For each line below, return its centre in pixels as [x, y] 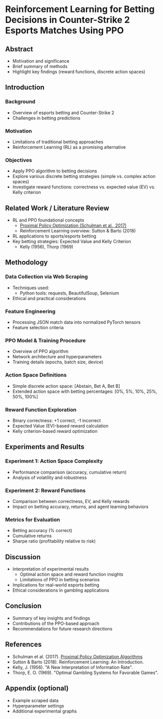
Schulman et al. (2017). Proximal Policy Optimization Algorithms [78, 656]
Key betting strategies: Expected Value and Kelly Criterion [72, 242]
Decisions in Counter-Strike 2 [68, 20]
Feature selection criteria [38, 328]
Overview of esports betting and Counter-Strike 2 [63, 112]
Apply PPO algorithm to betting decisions [55, 171]
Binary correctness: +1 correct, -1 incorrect [57, 420]
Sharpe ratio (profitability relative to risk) [54, 541]
